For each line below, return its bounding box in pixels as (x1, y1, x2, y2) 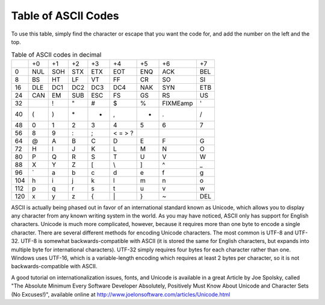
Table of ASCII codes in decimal (11, 50, 102, 58)
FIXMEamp (162, 99, 193, 107)
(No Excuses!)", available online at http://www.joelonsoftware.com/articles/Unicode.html (11, 291, 231, 298)
